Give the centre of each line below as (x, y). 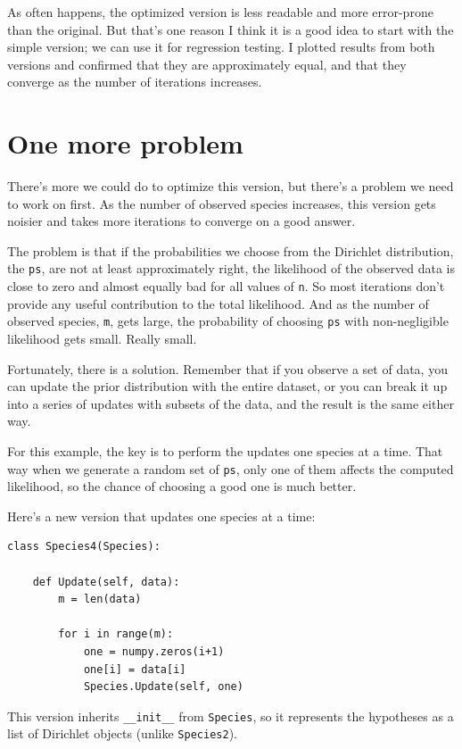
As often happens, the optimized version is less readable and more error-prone (220, 12)
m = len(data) (100, 599)
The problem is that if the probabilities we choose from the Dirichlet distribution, (231, 250)
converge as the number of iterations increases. (135, 82)
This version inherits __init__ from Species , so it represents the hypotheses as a (231, 716)
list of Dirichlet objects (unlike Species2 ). (122, 733)
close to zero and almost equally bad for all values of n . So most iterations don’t (226, 286)
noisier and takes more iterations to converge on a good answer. (181, 221)
